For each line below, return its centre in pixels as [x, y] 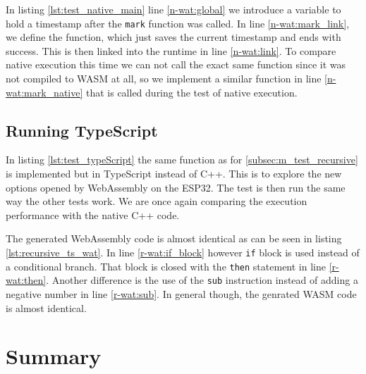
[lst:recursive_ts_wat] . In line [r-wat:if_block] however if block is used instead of [183, 252]
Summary [54, 356]
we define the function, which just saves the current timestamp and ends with [173, 37]
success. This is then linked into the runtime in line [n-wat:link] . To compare [171, 50]
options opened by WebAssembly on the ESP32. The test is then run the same [176, 187]
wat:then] [26, 280]
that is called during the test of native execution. [191, 92]
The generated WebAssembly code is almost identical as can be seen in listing [174, 238]
